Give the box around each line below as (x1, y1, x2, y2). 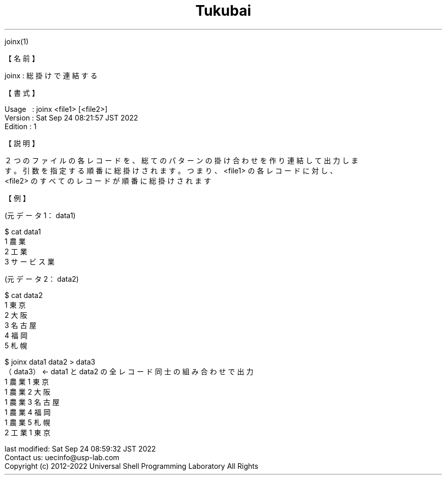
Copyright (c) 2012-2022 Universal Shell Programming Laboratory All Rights (5, 461, 258, 470)
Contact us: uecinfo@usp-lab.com (5, 453, 120, 462)
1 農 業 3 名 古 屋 (5, 397, 60, 406)
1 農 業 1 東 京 (5, 377, 49, 386)
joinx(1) (5, 37, 28, 46)
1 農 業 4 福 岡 (5, 407, 51, 416)
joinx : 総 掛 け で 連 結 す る (5, 71, 98, 80)
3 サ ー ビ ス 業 (5, 257, 55, 266)
